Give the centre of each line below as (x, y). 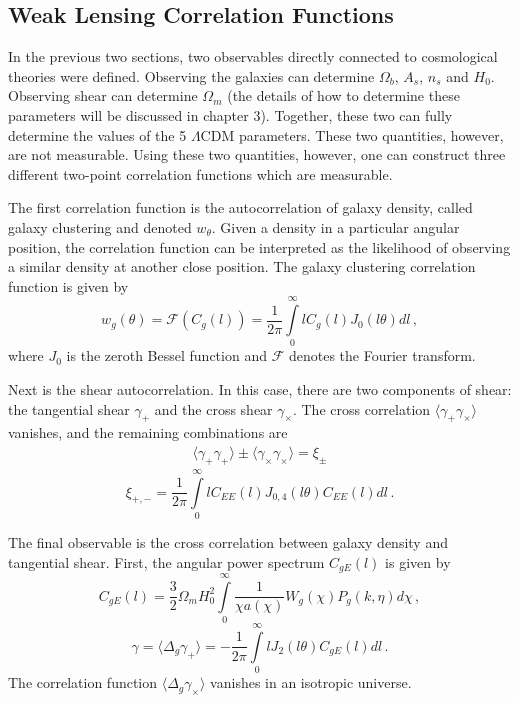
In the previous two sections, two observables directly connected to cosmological (253, 56)
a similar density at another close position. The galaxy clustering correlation (242, 266)
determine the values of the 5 (97, 134)
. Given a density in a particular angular (335, 226)
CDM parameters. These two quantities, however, (352, 134)
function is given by (68, 285)
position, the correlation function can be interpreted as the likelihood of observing (259, 246)
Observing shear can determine (103, 95)
